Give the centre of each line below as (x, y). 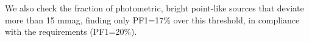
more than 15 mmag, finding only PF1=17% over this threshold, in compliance (152, 19)
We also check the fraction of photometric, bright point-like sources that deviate (154, 8)
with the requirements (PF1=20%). (71, 31)
